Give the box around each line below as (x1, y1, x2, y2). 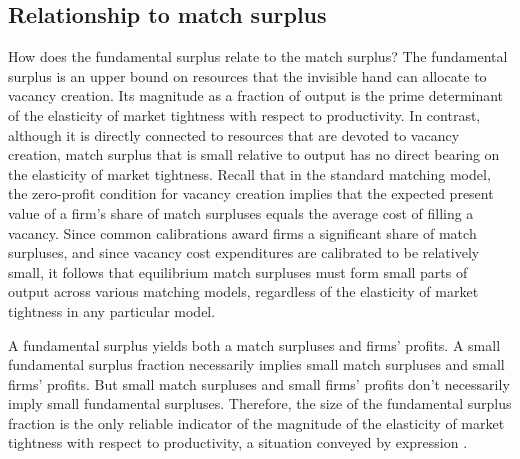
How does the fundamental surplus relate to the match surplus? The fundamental (8, 46, 508, 67)
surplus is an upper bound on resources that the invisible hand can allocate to (8, 65, 487, 86)
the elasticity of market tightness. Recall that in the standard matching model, (8, 163, 491, 184)
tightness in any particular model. (8, 300, 216, 321)
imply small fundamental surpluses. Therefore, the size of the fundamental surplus (8, 393, 512, 414)
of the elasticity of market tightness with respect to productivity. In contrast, (8, 104, 481, 125)
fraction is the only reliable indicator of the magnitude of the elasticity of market (8, 412, 505, 433)
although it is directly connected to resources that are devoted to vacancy (8, 124, 460, 145)
